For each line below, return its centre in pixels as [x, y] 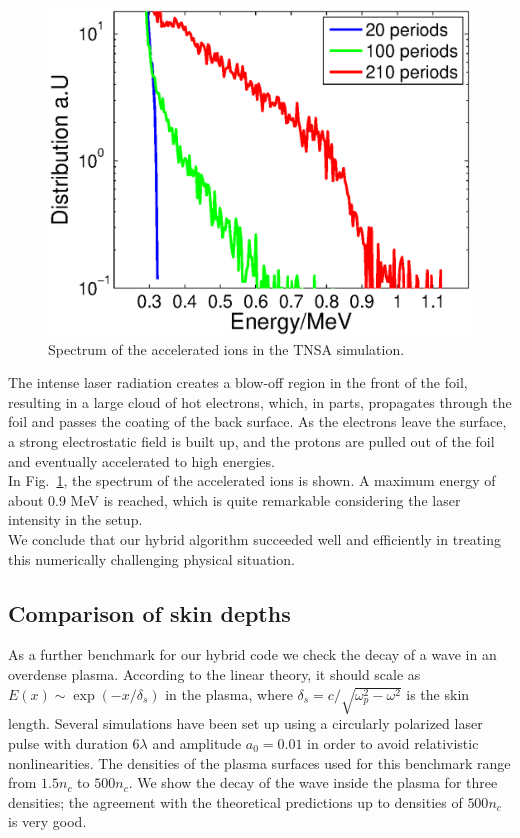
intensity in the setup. [75, 519]
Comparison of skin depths [149, 612]
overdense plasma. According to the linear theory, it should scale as [214, 674]
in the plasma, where [229, 693]
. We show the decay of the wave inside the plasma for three [313, 782]
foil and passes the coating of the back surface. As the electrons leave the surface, [257, 421]
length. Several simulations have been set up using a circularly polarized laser [245, 723]
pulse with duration [68, 742]
